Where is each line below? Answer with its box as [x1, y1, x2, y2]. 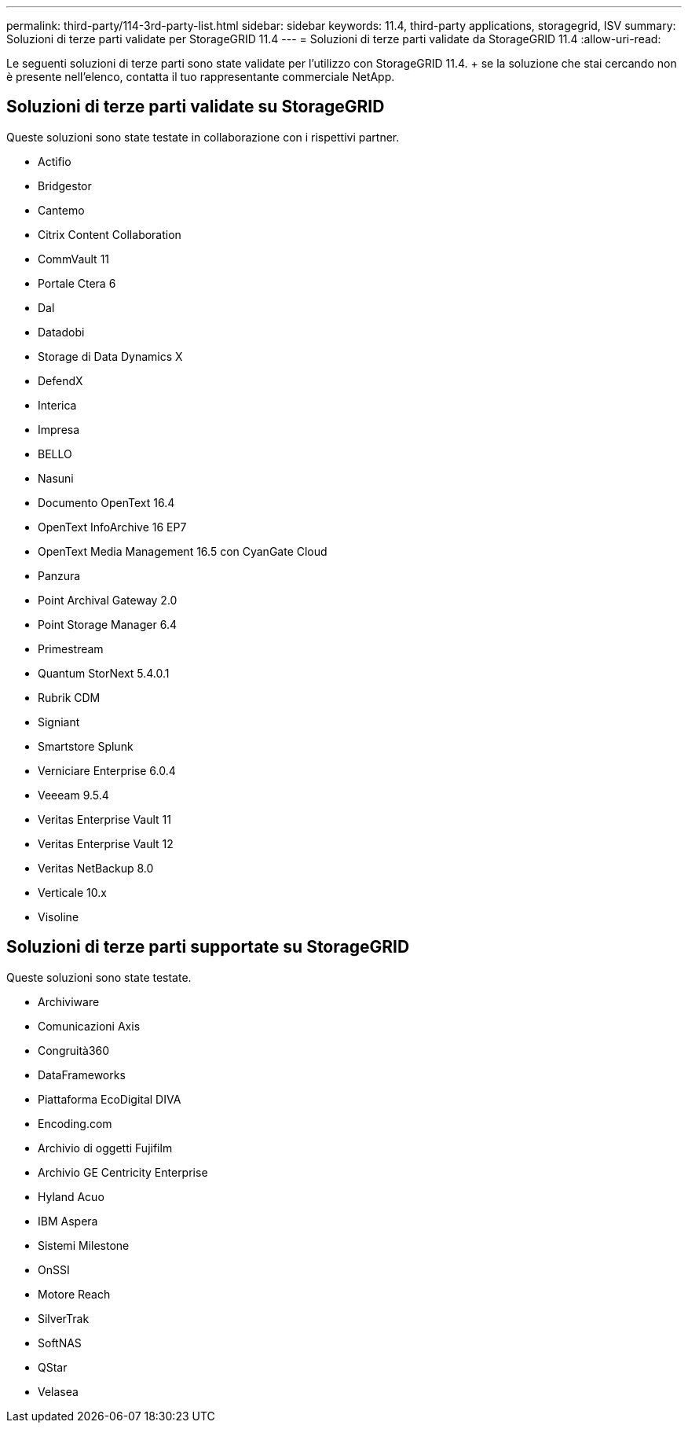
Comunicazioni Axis [38, 1019, 141, 1033]
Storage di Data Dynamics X [38, 349, 183, 363]
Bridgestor [38, 178, 92, 193]
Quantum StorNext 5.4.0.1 [38, 666, 170, 680]
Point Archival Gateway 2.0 [38, 593, 177, 607]
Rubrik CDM [38, 690, 101, 704]
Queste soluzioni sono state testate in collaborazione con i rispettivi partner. [6, 130, 400, 144]
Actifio [38, 154, 71, 168]
